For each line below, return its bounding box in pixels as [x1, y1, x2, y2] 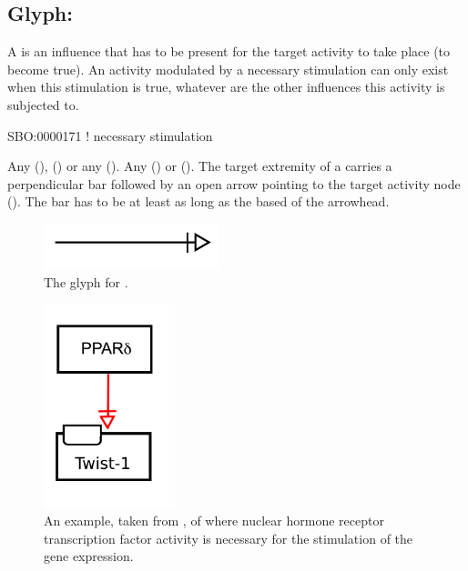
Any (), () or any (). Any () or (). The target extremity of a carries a [7, 156, 392, 175]
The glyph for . [44, 273, 128, 292]
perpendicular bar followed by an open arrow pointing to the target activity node [7, 174, 461, 193]
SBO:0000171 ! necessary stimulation [7, 125, 213, 145]
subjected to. [7, 95, 79, 114]
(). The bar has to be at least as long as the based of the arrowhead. [7, 192, 390, 211]
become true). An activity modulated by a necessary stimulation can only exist [7, 59, 449, 78]
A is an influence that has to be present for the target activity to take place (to [7, 42, 451, 61]
